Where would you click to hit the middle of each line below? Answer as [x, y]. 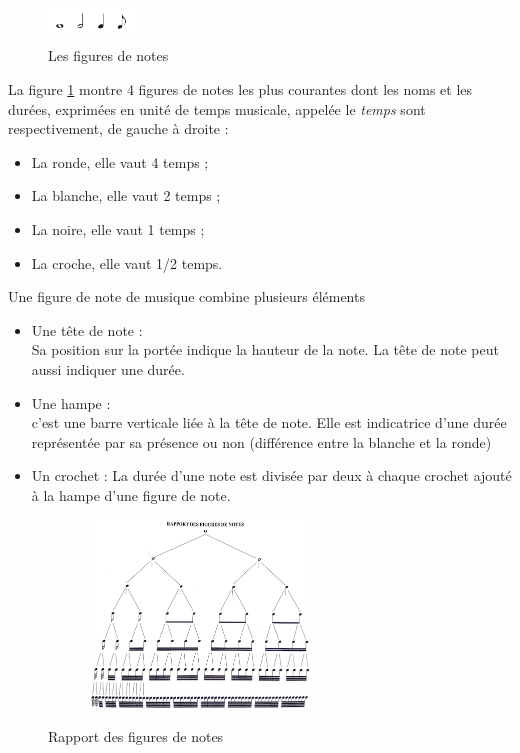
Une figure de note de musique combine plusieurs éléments [186, 296]
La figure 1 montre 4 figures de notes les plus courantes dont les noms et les [240, 88]
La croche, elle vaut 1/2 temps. [127, 262]
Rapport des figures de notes [136, 736]
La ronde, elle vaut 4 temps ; [120, 161]
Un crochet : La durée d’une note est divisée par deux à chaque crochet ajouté [271, 475]
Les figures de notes [108, 55]
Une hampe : [71, 402]
